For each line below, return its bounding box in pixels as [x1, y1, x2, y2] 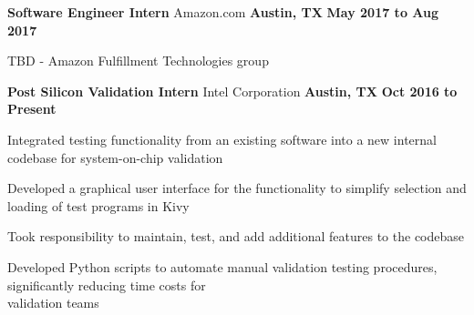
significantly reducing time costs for [7, 275, 206, 294]
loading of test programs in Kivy [7, 196, 190, 215]
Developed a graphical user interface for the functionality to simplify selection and [7, 178, 467, 198]
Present [7, 99, 57, 118]
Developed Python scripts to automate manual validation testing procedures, [7, 257, 438, 276]
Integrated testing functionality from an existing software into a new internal [7, 129, 437, 148]
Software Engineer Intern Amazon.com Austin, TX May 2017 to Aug [7, 3, 439, 21]
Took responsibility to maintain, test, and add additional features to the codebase [7, 227, 465, 246]
